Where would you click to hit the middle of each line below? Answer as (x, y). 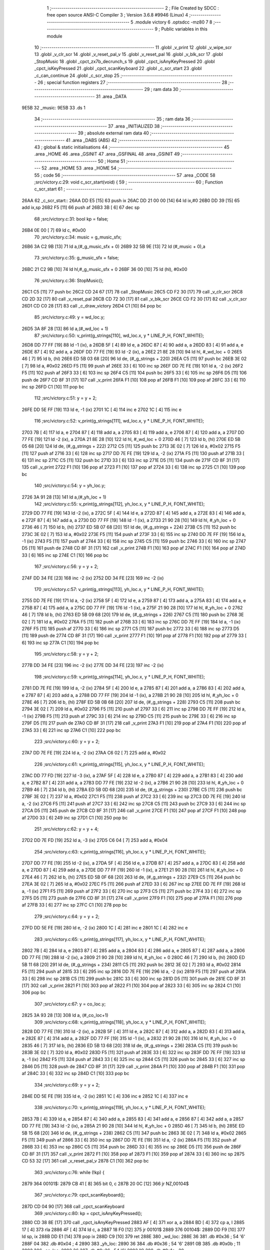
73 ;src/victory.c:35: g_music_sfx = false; (77, 258)
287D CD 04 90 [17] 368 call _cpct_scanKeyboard (73, 1206)
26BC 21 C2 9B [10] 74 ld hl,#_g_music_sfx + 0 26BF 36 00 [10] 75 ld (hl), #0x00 (104, 269)
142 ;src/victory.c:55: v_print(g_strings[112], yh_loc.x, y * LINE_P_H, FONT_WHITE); (119, 504)
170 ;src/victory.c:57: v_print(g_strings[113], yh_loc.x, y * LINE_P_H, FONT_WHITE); (119, 589)
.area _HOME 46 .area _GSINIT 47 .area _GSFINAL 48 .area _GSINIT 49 (107, 154)
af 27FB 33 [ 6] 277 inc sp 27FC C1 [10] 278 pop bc (74, 905)
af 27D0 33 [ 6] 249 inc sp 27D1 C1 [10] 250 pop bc (75, 817)
